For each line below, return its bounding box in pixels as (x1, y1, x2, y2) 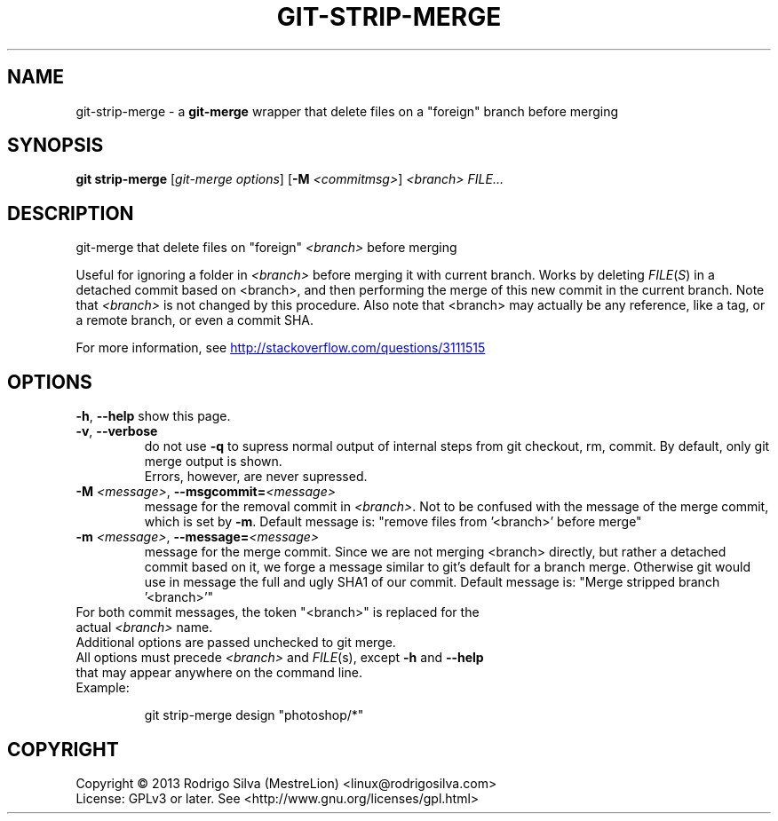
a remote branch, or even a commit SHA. (75, 312, 314, 328)
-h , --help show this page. (75, 408, 231, 424)
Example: (75, 680, 130, 696)
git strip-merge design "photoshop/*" (144, 707, 364, 723)
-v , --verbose (75, 423, 158, 439)
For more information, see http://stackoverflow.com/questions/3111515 (75, 340, 486, 356)
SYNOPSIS (7, 134, 104, 157)
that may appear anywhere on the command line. (75, 665, 362, 681)
